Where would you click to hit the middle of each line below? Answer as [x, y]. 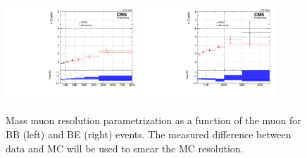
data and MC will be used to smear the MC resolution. [125, 148]
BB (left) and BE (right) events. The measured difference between [149, 134]
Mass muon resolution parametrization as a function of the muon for [153, 120]
